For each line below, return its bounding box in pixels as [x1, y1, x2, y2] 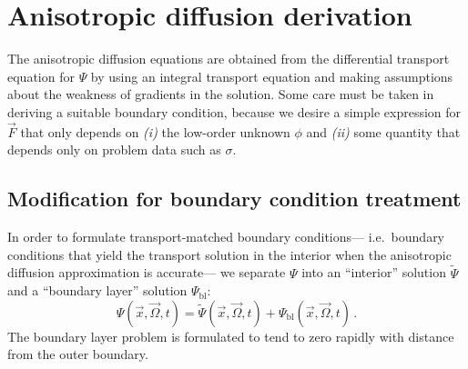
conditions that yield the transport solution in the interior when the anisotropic [7, 244, 452, 264]
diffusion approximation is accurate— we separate [7, 263, 286, 282]
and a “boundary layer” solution [7, 281, 188, 300]
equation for [7, 66, 75, 85]
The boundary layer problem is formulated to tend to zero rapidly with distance [7, 326, 454, 345]
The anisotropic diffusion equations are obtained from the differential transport [7, 49, 450, 68]
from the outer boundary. [7, 344, 148, 364]
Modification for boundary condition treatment [7, 184, 462, 213]
